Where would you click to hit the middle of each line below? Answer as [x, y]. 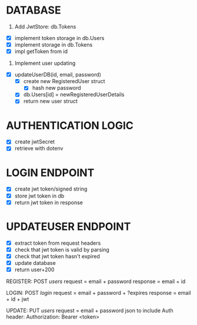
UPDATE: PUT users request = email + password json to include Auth [90, 310]
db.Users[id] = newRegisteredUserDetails [74, 94]
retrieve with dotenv [39, 149]
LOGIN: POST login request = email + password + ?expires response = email [98, 293]
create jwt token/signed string [51, 189]
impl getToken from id [41, 51]
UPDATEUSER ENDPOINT [69, 226]
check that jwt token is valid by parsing [62, 250]
